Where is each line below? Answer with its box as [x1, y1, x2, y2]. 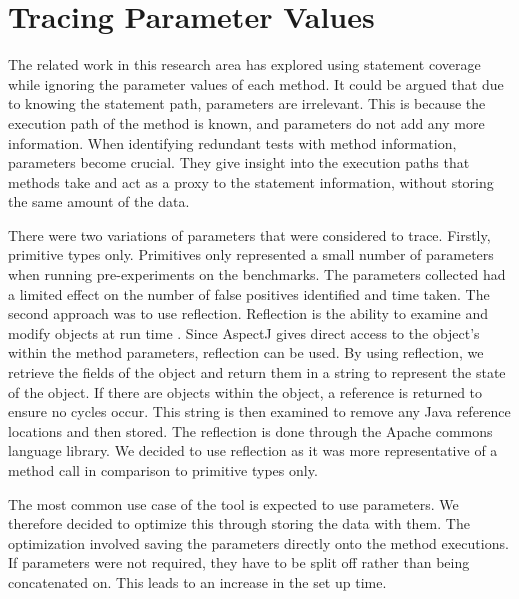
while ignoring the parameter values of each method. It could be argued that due [8, 73, 504, 94]
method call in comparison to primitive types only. [8, 460, 318, 480]
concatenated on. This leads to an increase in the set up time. [8, 571, 387, 592]
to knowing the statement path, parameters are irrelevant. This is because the [8, 93, 486, 114]
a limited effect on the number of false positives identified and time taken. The [8, 283, 490, 304]
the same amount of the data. [8, 191, 190, 212]
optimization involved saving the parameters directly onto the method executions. [8, 532, 509, 553]
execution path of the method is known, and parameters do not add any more [8, 112, 485, 133]
